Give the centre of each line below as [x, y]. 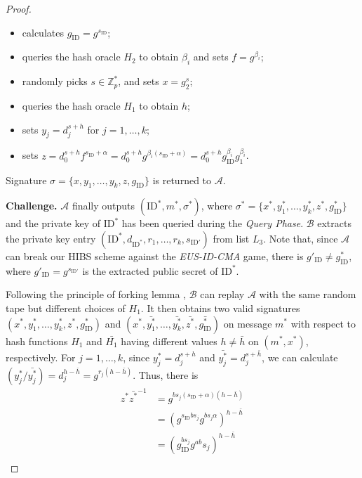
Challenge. [32, 206]
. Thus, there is [166, 374]
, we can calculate [300, 357]
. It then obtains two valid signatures [220, 308]
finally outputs [103, 206]
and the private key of [53, 223]
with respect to [323, 323]
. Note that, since [301, 238]
